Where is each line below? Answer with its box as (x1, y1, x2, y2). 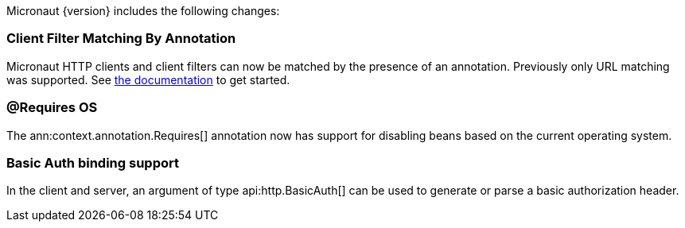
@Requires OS (6, 99, 98, 116)
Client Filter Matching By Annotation (6, 30, 236, 47)
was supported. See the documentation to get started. (6, 72, 290, 87)
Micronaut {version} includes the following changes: (6, 4, 280, 17)
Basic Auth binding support (6, 154, 179, 171)
